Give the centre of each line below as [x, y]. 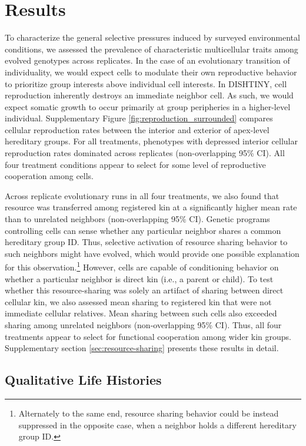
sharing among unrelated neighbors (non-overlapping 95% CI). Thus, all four [143, 325]
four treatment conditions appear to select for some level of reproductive [135, 164]
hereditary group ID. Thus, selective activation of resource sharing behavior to [146, 242]
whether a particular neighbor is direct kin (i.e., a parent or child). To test [139, 278]
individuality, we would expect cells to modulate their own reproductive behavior [151, 72]
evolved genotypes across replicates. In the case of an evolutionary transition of [147, 60]
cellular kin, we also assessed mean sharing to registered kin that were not [138, 301]
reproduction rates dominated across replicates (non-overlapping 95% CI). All [145, 153]
